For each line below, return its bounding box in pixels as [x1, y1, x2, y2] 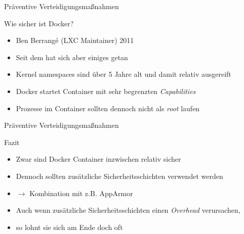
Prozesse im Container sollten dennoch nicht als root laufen [16, 103, 200, 113]
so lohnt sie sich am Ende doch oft [16, 221, 123, 232]
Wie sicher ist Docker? [4, 18, 74, 28]
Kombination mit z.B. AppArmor [29, 188, 133, 198]
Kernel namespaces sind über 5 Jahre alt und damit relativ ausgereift [16, 69, 231, 79]
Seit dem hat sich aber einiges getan [16, 52, 128, 62]
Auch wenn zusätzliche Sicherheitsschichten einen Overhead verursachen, [16, 205, 240, 215]
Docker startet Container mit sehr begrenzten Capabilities [16, 85, 196, 96]
